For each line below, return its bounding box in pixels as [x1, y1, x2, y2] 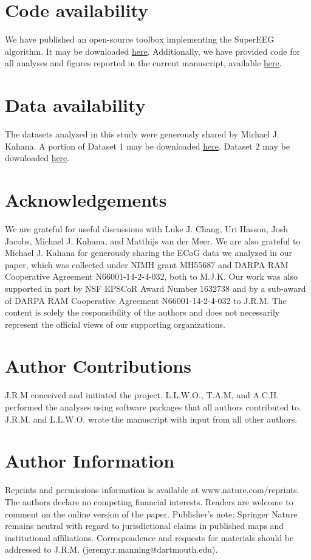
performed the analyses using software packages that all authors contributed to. [5, 401, 301, 413]
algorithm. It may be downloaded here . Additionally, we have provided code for [5, 44, 300, 57]
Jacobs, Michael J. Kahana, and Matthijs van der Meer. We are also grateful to [5, 234, 301, 247]
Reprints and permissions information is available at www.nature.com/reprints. [5, 483, 299, 496]
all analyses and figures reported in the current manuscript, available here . [5, 57, 282, 69]
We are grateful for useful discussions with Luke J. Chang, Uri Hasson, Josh [5, 222, 289, 235]
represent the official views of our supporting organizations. [5, 317, 225, 330]
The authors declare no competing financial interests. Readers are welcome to [5, 495, 293, 508]
